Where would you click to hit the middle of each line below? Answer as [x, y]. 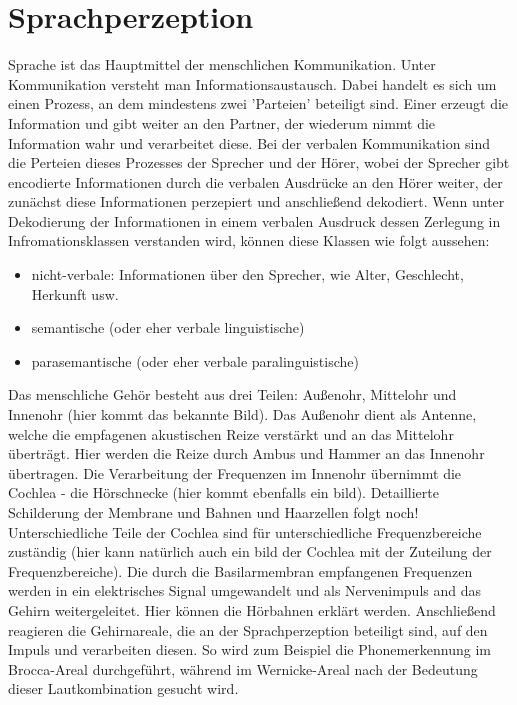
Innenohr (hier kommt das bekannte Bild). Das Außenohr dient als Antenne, [242, 414]
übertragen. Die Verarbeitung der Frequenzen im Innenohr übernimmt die [235, 472]
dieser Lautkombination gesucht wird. [123, 688]
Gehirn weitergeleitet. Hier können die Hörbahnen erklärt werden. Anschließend [252, 609]
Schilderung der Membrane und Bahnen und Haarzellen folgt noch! [213, 512]
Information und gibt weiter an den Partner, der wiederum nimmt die [222, 122]
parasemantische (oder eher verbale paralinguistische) [195, 360]
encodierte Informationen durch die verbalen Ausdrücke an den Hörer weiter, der [255, 181]
